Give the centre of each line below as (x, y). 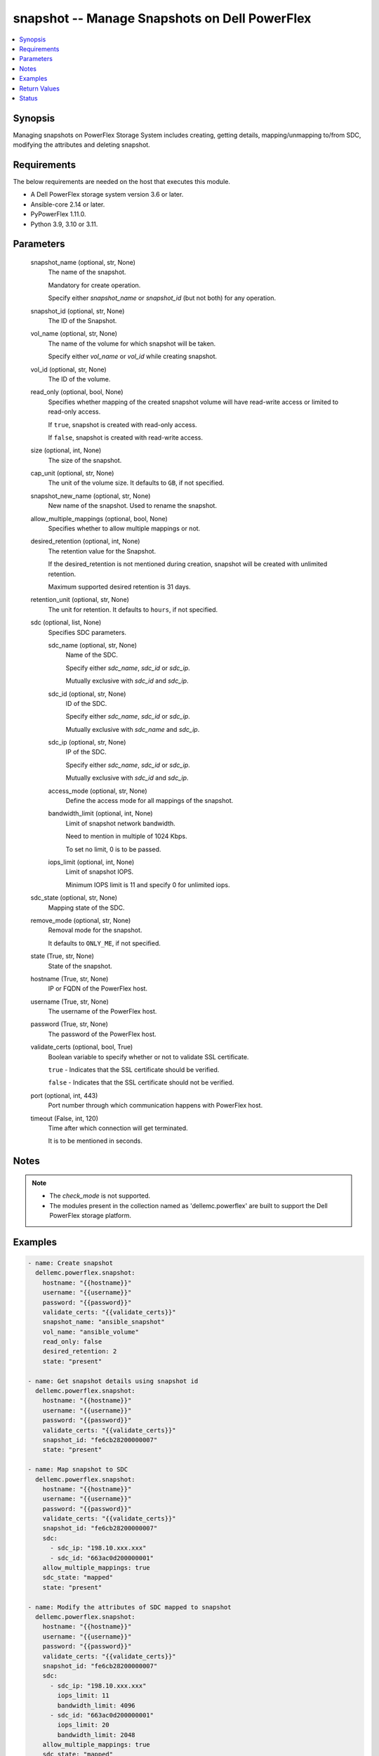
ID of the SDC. (86, 703)
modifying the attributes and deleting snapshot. (81, 145)
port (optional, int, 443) (64, 1095)
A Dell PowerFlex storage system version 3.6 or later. (107, 195)
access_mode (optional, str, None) (98, 791)
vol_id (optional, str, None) (68, 369)
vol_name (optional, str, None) (74, 334)
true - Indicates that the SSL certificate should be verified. (134, 1070)
